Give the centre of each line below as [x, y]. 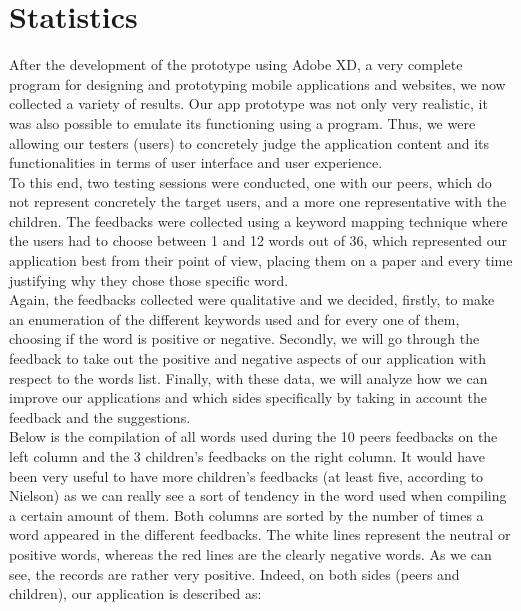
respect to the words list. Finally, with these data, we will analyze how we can [248, 377]
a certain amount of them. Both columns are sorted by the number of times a [246, 514]
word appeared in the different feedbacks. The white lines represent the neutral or [260, 534]
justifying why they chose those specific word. [149, 279]
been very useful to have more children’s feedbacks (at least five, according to [246, 475]
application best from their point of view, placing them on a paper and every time [261, 260]
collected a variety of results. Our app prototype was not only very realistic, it [248, 103]
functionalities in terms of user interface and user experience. [196, 162]
